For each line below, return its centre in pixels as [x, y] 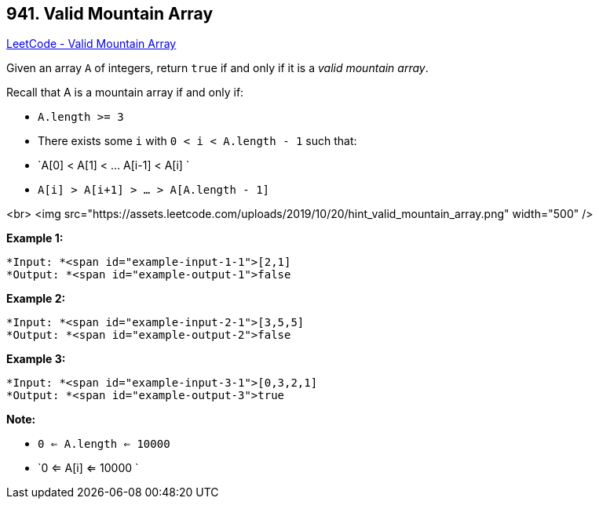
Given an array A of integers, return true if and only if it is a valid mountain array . [217, 68]
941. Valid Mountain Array [110, 14]
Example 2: [36, 299]
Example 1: [35, 238]
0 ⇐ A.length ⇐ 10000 [104, 444]
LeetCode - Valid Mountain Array [91, 44]
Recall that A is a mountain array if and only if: [125, 93]
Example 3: [36, 359]
